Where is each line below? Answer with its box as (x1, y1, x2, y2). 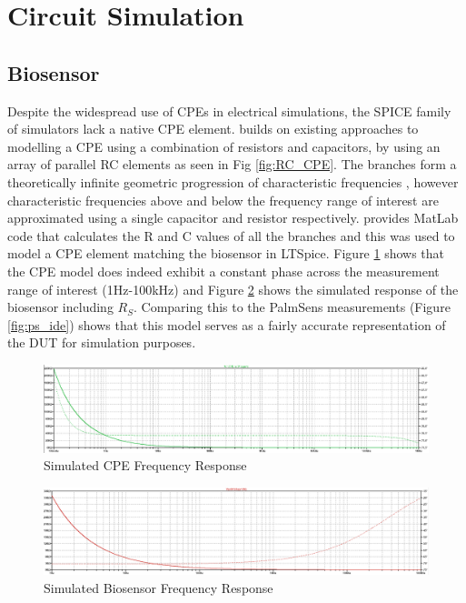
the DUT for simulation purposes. (7, 333, 196, 352)
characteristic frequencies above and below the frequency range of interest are (7, 190, 439, 209)
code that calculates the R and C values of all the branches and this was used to (7, 226, 455, 245)
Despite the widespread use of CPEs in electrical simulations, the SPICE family (7, 101, 451, 120)
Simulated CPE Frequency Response (44, 456, 247, 475)
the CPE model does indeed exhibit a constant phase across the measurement (7, 261, 440, 280)
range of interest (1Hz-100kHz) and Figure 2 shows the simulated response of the (7, 279, 459, 298)
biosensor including (7, 297, 114, 317)
